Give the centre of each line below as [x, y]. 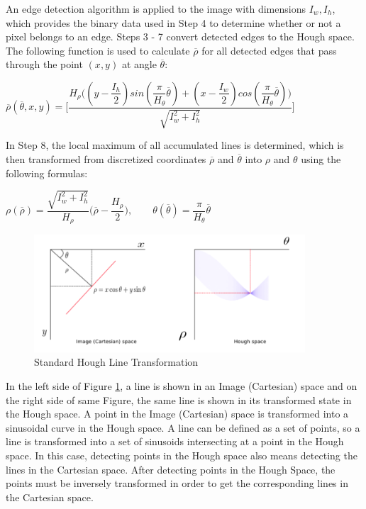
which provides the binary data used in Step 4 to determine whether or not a [173, 22]
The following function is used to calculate [98, 50]
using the [321, 158]
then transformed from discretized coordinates [106, 158]
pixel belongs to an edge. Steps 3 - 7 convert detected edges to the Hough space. [180, 37]
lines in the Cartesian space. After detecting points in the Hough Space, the [171, 469]
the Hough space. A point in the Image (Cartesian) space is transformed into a [177, 414]
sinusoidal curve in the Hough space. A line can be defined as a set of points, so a [183, 427]
